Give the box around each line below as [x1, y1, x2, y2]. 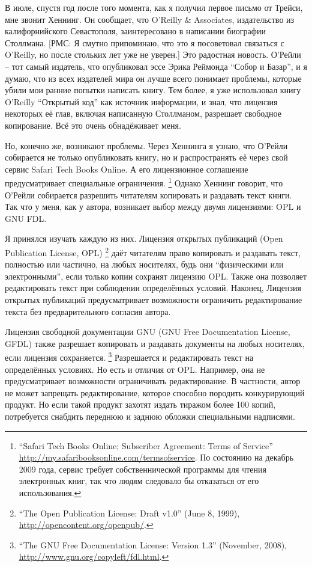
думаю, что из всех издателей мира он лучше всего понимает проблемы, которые [5, 72, 302, 84]
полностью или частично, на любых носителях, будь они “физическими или [5, 258, 284, 271]
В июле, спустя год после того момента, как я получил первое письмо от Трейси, [5, 1, 303, 13]
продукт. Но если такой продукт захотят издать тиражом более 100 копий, [5, 398, 276, 411]
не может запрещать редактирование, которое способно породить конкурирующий [5, 386, 305, 399]
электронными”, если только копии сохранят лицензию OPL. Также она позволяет [5, 269, 307, 282]
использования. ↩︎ [19, 486, 82, 498]
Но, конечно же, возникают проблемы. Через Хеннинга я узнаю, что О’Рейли [5, 139, 288, 152]
